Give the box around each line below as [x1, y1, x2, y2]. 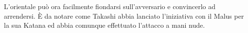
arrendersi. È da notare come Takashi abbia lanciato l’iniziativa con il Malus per [4, 11, 244, 21]
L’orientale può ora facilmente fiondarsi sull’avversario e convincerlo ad [4, 1, 216, 11]
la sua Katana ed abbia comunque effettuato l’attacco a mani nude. [4, 20, 205, 30]
